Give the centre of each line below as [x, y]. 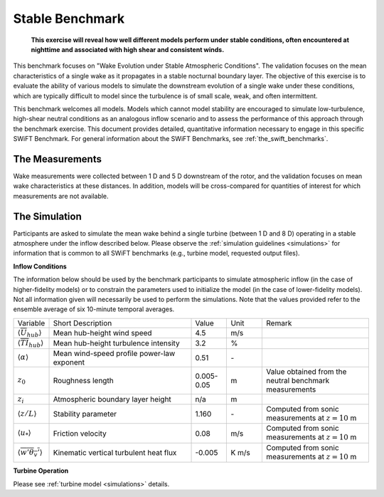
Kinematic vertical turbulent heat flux [115, 452]
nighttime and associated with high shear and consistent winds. [128, 49]
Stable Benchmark [69, 19]
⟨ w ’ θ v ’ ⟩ [30, 453]
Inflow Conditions [40, 266]
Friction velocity [80, 433]
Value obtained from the [306, 372]
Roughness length [83, 380]
